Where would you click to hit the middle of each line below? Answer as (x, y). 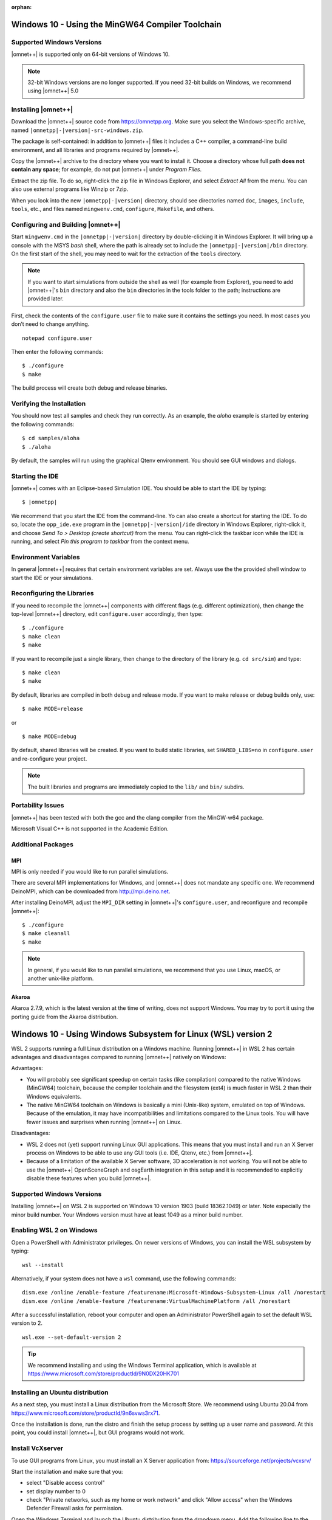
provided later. (46, 299)
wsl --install (43, 1265)
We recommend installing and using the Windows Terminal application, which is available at (142, 1365)
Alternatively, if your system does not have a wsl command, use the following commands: (124, 1278)
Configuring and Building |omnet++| (66, 224)
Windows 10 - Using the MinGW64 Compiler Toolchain (116, 24)
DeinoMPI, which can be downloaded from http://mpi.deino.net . (91, 891)
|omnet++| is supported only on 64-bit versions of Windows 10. (90, 54)
